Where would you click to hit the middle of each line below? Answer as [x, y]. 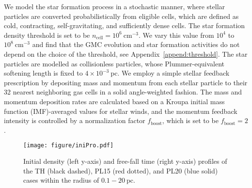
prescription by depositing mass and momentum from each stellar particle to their [126, 82]
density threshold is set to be [47, 35]
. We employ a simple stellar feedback [173, 73]
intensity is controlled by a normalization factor [75, 120]
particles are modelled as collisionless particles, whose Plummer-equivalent [114, 63]
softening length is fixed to [43, 73]
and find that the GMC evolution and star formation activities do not [136, 44]
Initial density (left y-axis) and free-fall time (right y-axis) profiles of [125, 161]
